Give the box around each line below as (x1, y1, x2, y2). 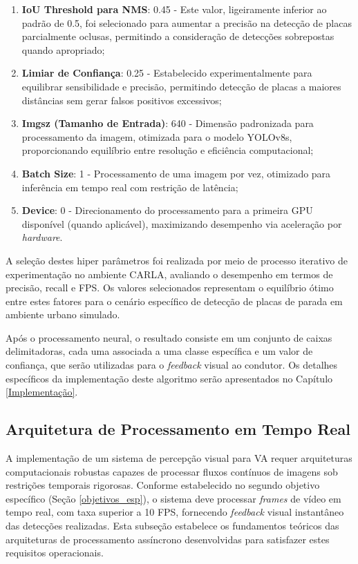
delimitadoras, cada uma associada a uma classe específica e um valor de (6, 344, 313, 358)
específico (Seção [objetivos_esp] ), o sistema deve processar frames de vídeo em (6, 491, 341, 505)
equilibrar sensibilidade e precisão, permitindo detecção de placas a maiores (21, 79, 341, 93)
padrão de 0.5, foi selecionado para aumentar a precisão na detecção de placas (21, 15, 352, 30)
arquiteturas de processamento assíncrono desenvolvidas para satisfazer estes (6, 532, 330, 546)
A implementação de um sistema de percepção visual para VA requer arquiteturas (6, 451, 352, 465)
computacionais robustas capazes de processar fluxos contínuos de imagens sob (6, 464, 338, 478)
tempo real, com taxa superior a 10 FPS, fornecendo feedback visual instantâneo (6, 505, 344, 519)
